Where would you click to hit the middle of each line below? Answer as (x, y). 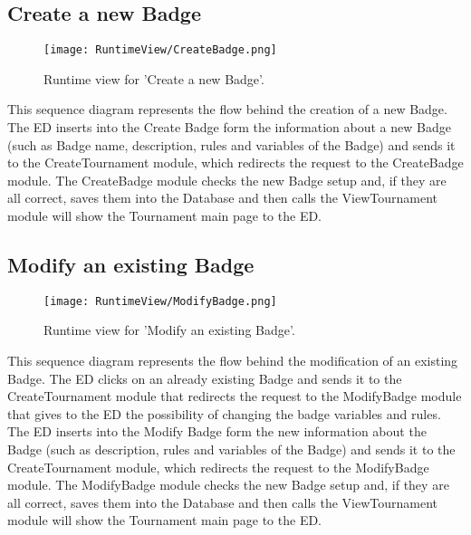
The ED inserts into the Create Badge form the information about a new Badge (229, 127)
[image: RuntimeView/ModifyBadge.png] (160, 301)
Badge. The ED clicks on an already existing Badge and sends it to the (205, 378)
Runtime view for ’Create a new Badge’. (154, 78)
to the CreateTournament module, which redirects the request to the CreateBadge (235, 162)
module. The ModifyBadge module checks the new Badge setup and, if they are (228, 485)
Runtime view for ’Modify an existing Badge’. (169, 330)
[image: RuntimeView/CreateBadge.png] (160, 50)
